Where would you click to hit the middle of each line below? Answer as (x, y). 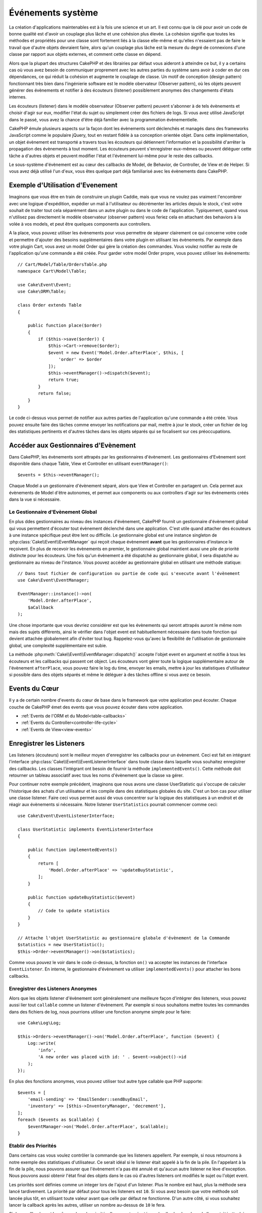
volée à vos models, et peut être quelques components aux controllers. (80, 224)
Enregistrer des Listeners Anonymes (53, 988)
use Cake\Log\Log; (40, 1023)
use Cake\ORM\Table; (42, 292)
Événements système (54, 13)
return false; (55, 393)
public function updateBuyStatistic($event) (81, 897)
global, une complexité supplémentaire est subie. (58, 645)
